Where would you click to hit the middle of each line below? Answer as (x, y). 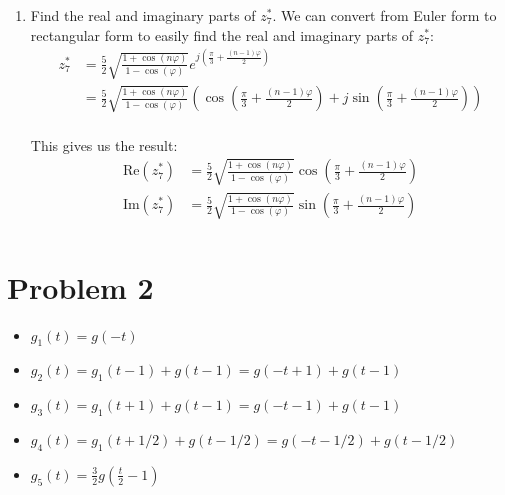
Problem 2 (80, 286)
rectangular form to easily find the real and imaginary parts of (222, 34)
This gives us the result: (104, 144)
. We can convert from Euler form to (384, 15)
